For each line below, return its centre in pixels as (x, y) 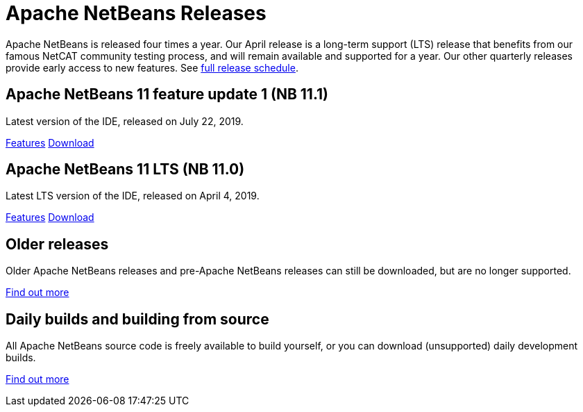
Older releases (57, 244)
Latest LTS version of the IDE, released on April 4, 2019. (133, 196)
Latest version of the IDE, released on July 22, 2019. (125, 121)
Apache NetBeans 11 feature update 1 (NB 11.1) (167, 94)
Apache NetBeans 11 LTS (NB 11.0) (125, 170)
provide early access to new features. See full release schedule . (152, 67)
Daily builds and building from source (137, 319)
